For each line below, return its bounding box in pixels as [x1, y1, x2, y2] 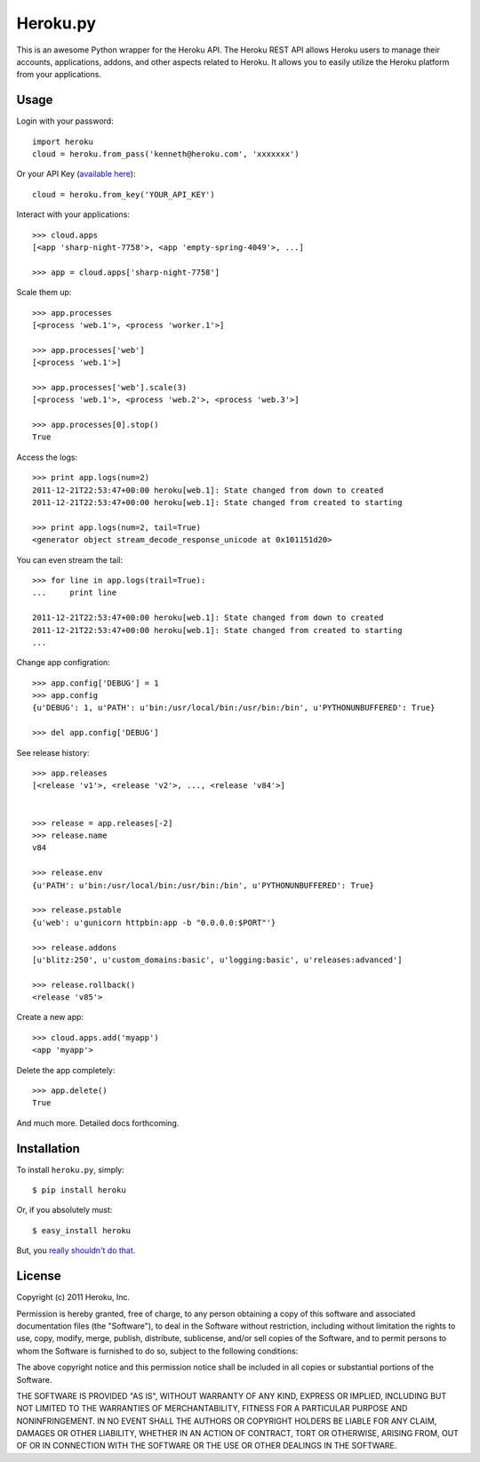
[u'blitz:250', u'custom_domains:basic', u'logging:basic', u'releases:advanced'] [32, 954, 403, 965]
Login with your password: [16, 116, 115, 126]
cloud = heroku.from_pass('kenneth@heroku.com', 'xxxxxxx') [32, 149, 300, 159]
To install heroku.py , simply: [16, 1164, 124, 1175]
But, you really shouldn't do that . [16, 1245, 136, 1256]
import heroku [32, 136, 93, 147]
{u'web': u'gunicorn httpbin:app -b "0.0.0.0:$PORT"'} [32, 917, 276, 928]
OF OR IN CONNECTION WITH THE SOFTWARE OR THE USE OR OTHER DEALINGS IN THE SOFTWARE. [16, 1441, 397, 1451]
